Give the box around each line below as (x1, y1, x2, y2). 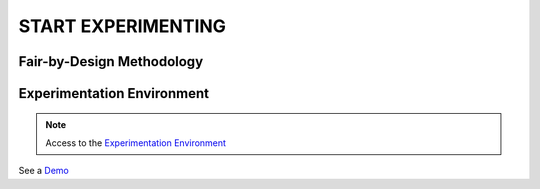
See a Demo (18, 165, 69, 177)
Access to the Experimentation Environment (45, 136, 227, 149)
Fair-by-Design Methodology (18, 53, 204, 70)
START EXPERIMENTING (18, 15, 227, 37)
